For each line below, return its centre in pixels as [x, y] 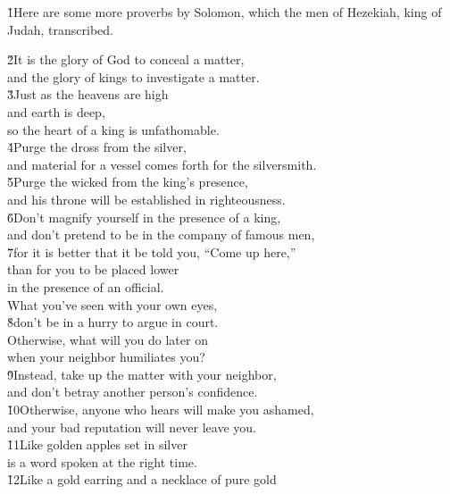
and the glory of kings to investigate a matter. [133, 76]
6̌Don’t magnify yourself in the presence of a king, [144, 217]
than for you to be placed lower [93, 269]
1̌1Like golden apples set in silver [97, 444]
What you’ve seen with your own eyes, [112, 304]
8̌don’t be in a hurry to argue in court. [113, 322]
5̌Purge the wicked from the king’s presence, [128, 182]
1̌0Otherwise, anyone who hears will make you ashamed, [161, 410]
